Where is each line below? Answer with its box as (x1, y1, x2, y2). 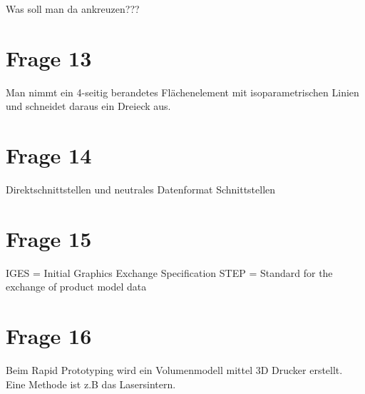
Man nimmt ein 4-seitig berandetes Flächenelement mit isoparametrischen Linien (6, 84, 359, 99)
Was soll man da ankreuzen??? (6, 1, 140, 16)
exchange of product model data (6, 279, 147, 294)
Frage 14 (6, 141, 92, 170)
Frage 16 (6, 321, 92, 350)
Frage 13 (6, 43, 92, 72)
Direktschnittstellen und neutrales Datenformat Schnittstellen (6, 182, 276, 197)
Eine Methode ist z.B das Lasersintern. (6, 376, 176, 391)
